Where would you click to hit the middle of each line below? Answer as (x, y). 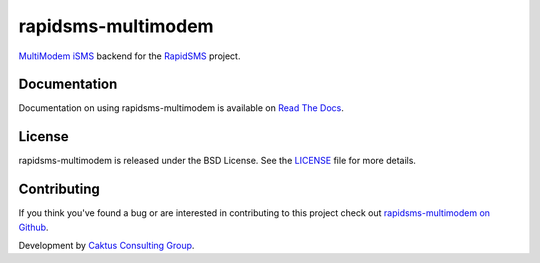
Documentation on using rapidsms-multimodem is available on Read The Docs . (181, 108)
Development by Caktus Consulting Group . (106, 246)
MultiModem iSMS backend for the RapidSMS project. (129, 56)
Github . (33, 227)
